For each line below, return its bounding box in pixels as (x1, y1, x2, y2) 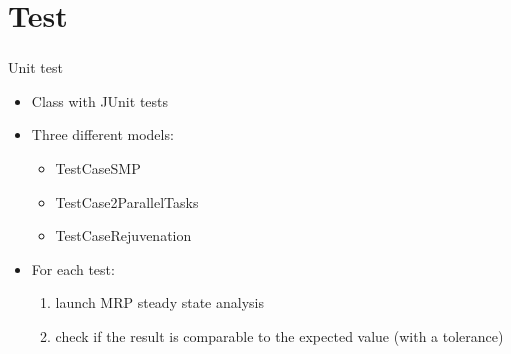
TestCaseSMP (55, 158, 141, 179)
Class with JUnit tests (31, 90, 169, 111)
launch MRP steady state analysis (55, 292, 264, 313)
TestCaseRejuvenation (55, 225, 192, 246)
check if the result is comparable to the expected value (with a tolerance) (55, 326, 504, 347)
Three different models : (31, 124, 174, 145)
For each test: (31, 258, 115, 279)
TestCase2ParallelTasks (55, 191, 199, 212)
